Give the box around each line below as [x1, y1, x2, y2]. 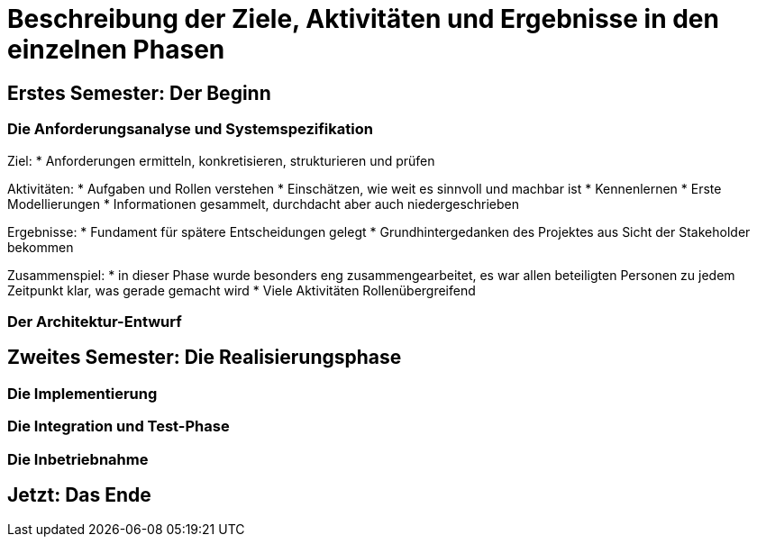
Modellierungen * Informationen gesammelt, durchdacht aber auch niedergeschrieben [7, 195, 520, 212]
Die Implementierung [7, 384, 158, 403]
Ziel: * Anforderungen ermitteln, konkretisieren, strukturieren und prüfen [7, 152, 435, 168]
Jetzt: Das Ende [7, 483, 151, 506]
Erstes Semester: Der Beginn [7, 81, 271, 104]
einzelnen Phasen [7, 34, 225, 65]
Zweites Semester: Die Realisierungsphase [7, 346, 402, 369]
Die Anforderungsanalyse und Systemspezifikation [7, 120, 373, 139]
